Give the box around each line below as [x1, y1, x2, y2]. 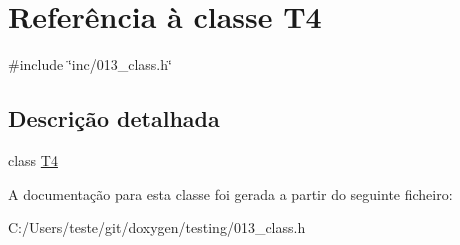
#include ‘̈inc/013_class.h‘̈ [8, 54, 172, 75]
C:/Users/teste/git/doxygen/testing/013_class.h [8, 217, 306, 238]
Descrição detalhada [8, 103, 220, 134]
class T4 [8, 149, 58, 170]
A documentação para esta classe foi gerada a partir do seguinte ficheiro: [8, 183, 453, 204]
